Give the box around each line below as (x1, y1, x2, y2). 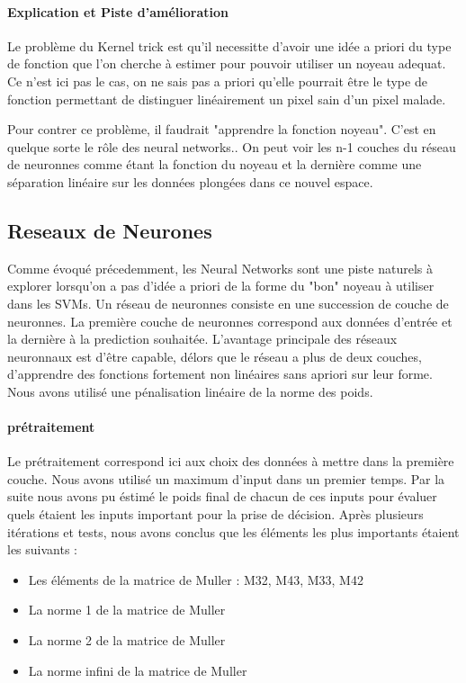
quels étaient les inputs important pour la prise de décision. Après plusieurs (7, 505, 424, 524)
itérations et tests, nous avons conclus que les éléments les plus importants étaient (7, 522, 460, 541)
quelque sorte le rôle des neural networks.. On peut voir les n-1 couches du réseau (7, 137, 456, 156)
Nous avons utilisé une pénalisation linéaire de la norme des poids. (7, 382, 373, 400)
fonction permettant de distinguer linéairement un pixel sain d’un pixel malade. (7, 89, 446, 108)
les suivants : (7, 540, 77, 559)
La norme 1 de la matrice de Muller (28, 600, 226, 619)
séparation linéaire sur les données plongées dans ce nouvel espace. (7, 172, 373, 191)
